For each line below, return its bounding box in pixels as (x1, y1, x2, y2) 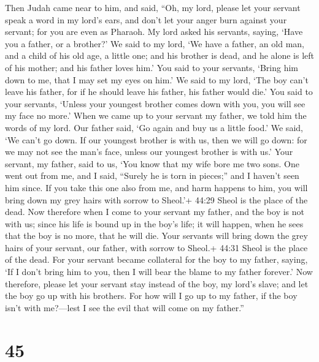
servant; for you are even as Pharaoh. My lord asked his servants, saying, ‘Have (5, 25, 303, 38)
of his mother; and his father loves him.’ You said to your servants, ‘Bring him (5, 61, 299, 74)
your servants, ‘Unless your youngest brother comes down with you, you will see (5, 97, 306, 110)
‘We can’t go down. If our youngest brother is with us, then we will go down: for (5, 133, 307, 146)
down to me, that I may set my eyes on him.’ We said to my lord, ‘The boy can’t (5, 73, 309, 86)
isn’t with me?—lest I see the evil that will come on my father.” (5, 301, 244, 314)
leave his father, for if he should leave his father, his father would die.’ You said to (5, 85, 313, 98)
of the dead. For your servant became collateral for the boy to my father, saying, (5, 253, 308, 266)
